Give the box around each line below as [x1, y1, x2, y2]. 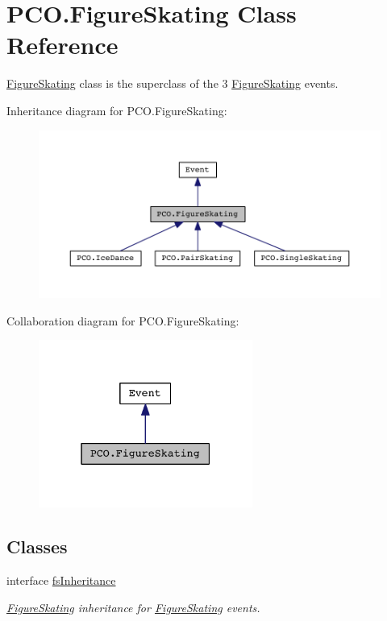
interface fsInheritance [6, 571, 116, 588]
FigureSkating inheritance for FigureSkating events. [6, 598, 260, 615]
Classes [6, 534, 68, 559]
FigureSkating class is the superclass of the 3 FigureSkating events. [6, 75, 339, 92]
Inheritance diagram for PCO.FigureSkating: [6, 101, 227, 118]
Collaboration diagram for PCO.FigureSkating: [6, 312, 239, 329]
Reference [6, 28, 119, 61]
